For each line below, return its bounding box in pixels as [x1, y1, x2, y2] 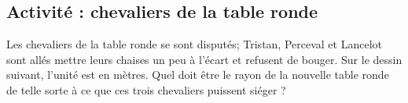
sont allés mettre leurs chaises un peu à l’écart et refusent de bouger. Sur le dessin [6, 51, 402, 67]
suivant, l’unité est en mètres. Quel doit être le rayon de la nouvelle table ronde [6, 66, 389, 83]
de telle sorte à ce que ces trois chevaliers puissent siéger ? [6, 81, 286, 98]
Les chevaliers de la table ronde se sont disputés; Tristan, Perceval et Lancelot [6, 36, 382, 52]
